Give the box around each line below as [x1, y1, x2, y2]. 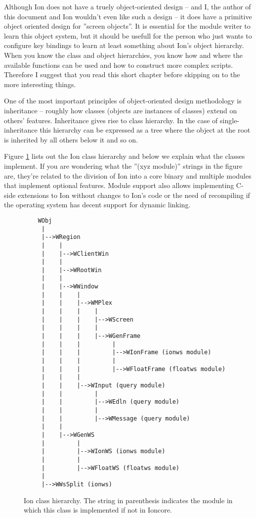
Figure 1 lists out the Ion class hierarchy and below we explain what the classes [4, 151, 245, 161]
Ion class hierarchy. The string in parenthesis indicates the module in [24, 495, 233, 505]
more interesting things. [4, 79, 76, 89]
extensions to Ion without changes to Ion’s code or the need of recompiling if [18, 189, 250, 200]
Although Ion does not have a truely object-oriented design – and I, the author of [4, 1, 251, 11]
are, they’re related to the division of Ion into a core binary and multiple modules [4, 170, 252, 181]
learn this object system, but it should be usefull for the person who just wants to [4, 30, 252, 41]
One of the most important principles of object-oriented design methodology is [4, 95, 242, 106]
